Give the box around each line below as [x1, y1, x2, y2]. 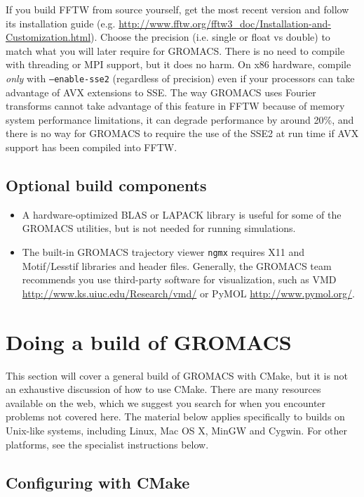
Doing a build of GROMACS [6, 327, 292, 356]
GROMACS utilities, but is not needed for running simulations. [22, 221, 296, 235]
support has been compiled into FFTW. [6, 140, 177, 154]
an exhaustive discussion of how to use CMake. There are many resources [6, 382, 321, 396]
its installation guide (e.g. [6, 15, 116, 30]
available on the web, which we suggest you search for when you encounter [6, 395, 326, 410]
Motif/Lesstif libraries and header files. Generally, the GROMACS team [22, 258, 332, 273]
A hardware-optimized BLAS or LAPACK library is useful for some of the [22, 207, 342, 221]
